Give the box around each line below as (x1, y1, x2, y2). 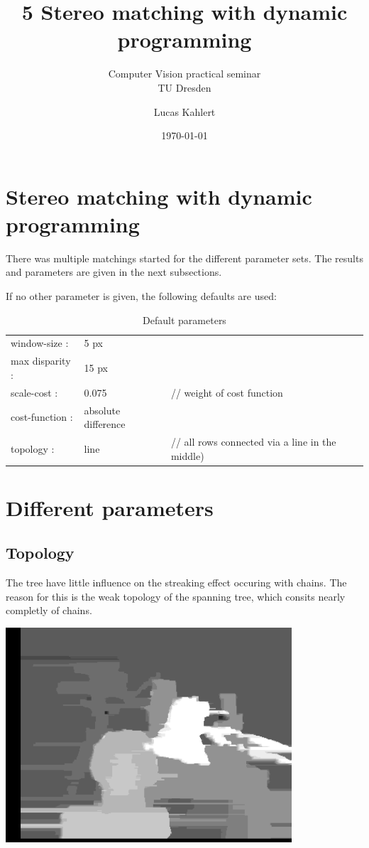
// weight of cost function (170, 385, 283, 399)
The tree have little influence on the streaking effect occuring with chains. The (6, 575, 347, 590)
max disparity (11, 353, 71, 368)
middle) (170, 448, 204, 463)
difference (84, 417, 126, 431)
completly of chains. (6, 603, 92, 618)
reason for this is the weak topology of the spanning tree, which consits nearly (6, 589, 346, 603)
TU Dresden (158, 80, 211, 95)
